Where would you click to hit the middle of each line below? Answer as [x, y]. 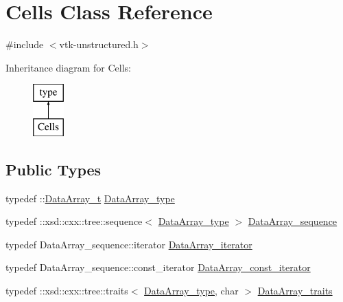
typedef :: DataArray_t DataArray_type [90, 198]
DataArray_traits [295, 291]
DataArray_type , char [191, 291]
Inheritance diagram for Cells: [68, 67]
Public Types [54, 169]
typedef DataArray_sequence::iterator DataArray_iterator [129, 244]
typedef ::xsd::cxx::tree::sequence [74, 221]
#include [25, 44]
